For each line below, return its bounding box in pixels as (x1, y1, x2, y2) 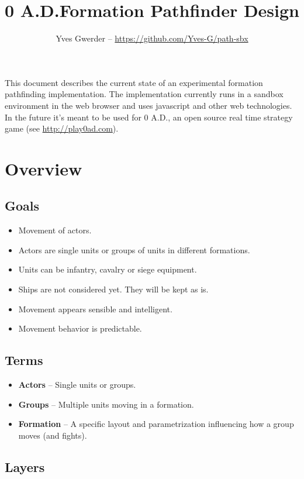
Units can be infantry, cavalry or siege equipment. (18, 263, 197, 275)
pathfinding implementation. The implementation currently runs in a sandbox (5, 88, 284, 100)
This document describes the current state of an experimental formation (5, 76, 263, 88)
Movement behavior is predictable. (18, 322, 142, 335)
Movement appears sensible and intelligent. (18, 302, 172, 315)
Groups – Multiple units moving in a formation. (18, 398, 194, 410)
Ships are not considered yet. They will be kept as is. (18, 283, 209, 295)
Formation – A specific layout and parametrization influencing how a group (18, 418, 294, 430)
